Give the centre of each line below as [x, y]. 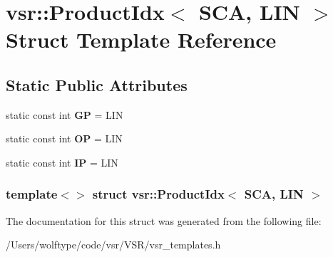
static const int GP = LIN [65, 114]
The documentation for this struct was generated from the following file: [164, 220]
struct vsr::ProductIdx [158, 194]
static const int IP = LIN [62, 162]
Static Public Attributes [97, 84]
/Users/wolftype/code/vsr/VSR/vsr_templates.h [113, 245]
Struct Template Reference [141, 40]
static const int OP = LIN [64, 138]
